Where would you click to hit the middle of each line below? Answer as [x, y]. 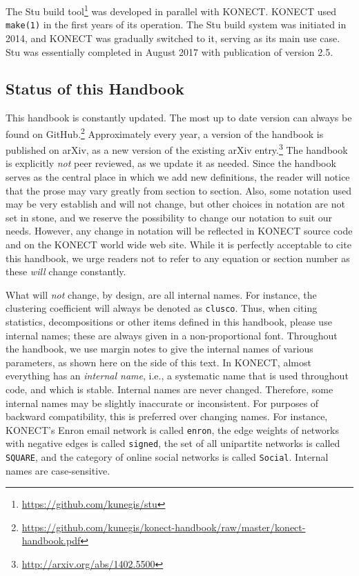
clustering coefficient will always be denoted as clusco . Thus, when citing [162, 308]
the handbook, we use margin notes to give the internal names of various [159, 349]
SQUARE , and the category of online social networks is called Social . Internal [167, 457]
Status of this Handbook [95, 89]
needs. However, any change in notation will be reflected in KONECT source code [179, 231]
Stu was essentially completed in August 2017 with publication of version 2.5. [169, 51]
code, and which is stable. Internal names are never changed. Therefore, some [169, 389]
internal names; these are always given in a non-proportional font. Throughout [172, 335]
